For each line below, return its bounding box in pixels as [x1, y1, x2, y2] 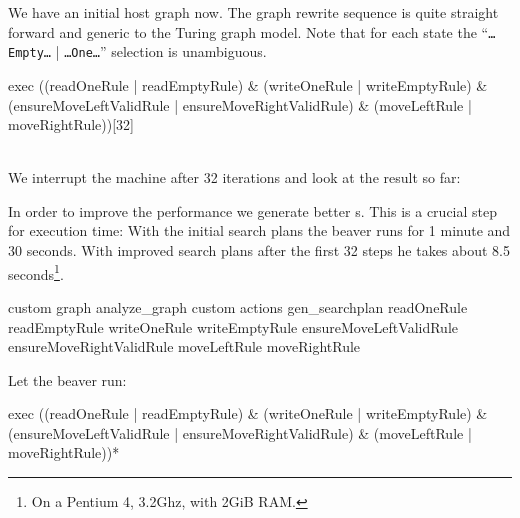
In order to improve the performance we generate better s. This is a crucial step [8, 200, 498, 221]
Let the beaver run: [8, 369, 127, 390]
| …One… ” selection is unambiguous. [55, 41, 267, 62]
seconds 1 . [8, 260, 64, 284]
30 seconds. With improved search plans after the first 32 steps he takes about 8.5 [8, 240, 511, 261]
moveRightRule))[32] [8, 114, 134, 135]
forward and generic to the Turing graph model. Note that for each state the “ [8, 21, 489, 42]
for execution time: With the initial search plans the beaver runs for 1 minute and [8, 220, 511, 241]
